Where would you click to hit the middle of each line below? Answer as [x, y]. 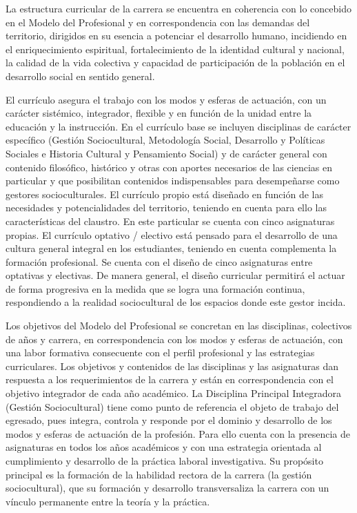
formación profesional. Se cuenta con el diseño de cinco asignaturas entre [159, 261]
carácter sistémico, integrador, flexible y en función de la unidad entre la [159, 113]
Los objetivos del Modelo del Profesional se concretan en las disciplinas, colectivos [179, 326]
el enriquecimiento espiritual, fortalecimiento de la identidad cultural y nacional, [175, 49]
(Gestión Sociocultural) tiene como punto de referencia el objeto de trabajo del [172, 406]
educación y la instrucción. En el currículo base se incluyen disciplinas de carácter [178, 126]
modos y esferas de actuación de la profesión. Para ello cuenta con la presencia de [178, 433]
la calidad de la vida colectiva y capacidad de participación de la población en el [175, 62]
